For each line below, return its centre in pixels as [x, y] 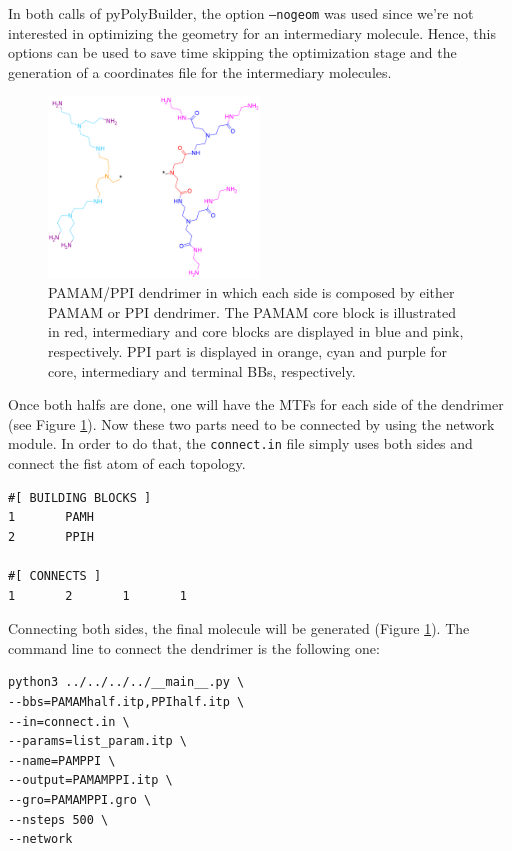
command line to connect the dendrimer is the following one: [194, 647]
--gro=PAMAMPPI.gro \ [80, 799]
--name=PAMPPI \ [62, 760]
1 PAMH [51, 517]
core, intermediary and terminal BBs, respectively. [202, 370]
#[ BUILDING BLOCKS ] [80, 497]
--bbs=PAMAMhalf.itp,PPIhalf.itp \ [126, 701]
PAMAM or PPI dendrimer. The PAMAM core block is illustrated [252, 311]
